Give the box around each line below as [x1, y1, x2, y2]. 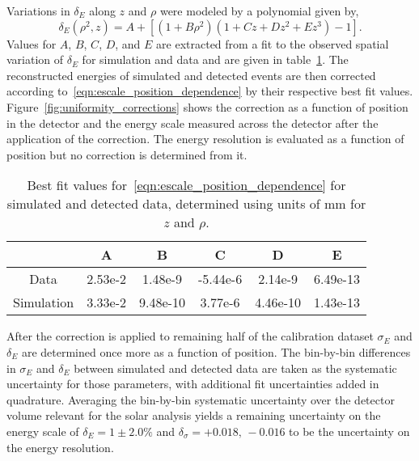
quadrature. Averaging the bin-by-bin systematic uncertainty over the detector [6, 391, 395, 408]
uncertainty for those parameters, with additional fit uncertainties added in [6, 375, 379, 392]
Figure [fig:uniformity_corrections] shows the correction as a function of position [6, 98, 408, 115]
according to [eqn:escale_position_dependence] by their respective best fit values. [6, 82, 413, 99]
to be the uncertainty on [289, 422, 410, 439]
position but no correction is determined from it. [6, 146, 248, 163]
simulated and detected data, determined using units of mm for [6, 194, 366, 214]
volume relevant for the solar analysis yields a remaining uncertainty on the [6, 407, 381, 424]
